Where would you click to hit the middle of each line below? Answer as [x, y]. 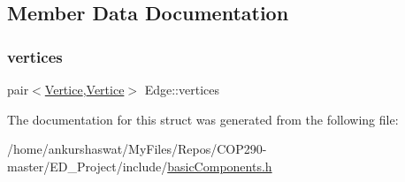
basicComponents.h [220, 166]
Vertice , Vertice [84, 89]
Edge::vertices [182, 89]
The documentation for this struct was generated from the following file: [203, 119]
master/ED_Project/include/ [88, 166]
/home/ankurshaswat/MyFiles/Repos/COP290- [137, 149]
